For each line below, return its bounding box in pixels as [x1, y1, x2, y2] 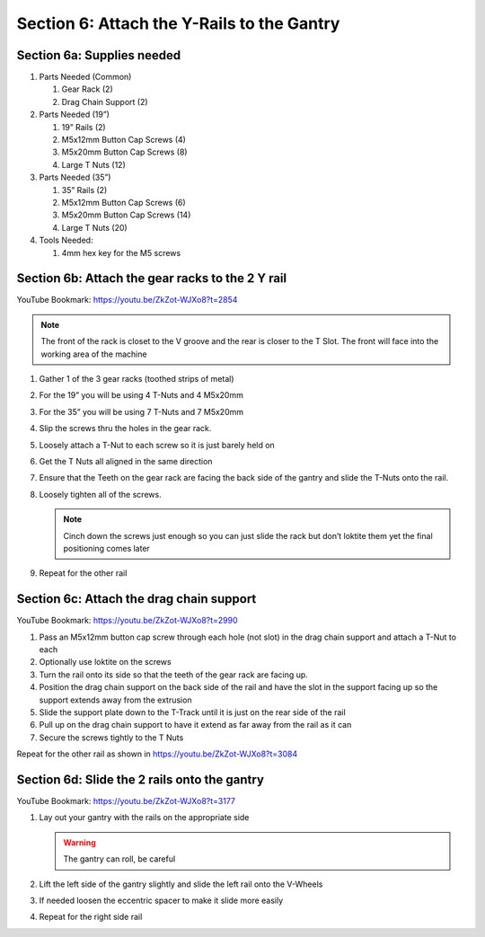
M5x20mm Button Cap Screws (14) [61, 209, 191, 220]
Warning [63, 836, 96, 848]
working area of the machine [40, 349, 147, 359]
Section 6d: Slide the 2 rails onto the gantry [16, 772, 265, 787]
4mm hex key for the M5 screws [61, 247, 181, 258]
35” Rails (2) [61, 184, 108, 195]
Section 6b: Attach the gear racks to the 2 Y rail [16, 270, 287, 287]
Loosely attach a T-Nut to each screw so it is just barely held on [39, 439, 276, 450]
